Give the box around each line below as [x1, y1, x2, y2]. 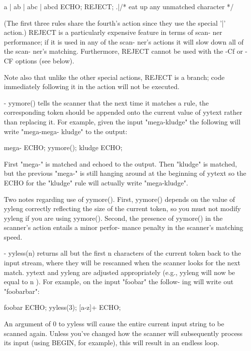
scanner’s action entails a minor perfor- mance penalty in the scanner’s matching [4, 222, 243, 232]
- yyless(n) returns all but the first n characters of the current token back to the [4, 248, 241, 258]
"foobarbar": [4, 286, 40, 296]
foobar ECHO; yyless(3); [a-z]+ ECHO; [4, 302, 121, 312]
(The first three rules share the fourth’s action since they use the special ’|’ [4, 17, 226, 28]
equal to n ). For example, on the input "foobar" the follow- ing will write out [4, 276, 234, 287]
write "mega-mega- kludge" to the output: [4, 126, 128, 136]
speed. [4, 231, 22, 242]
